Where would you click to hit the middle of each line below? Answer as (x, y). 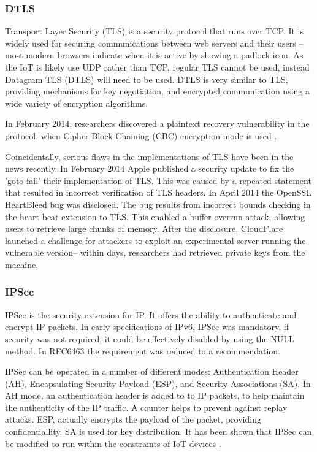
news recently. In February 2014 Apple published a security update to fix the (150, 168)
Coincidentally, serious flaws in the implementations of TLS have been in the (149, 156)
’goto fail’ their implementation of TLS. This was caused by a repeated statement (158, 180)
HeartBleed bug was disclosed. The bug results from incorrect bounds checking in (158, 204)
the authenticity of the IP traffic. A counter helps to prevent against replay (146, 407)
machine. (22, 264)
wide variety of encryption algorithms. (77, 103)
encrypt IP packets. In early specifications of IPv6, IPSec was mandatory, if (147, 327)
